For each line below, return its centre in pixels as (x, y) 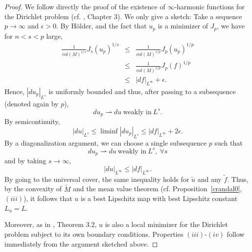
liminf (109, 131)
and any (209, 179)
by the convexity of (33, 189)
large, (54, 36)
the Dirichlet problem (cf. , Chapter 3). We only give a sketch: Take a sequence (123, 16)
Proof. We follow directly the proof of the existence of (85, 6)
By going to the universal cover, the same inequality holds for (97, 179)
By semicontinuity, (32, 121)
